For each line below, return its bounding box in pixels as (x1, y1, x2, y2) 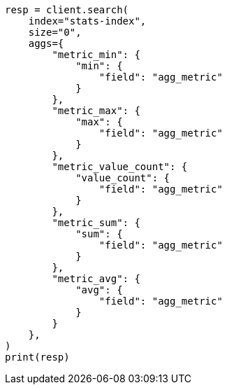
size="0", (28, 27, 82, 38)
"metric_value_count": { (52, 161, 188, 172)
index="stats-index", (28, 15, 147, 27)
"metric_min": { (52, 49, 140, 60)
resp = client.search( (5, 4, 129, 15)
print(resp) (5, 351, 70, 363)
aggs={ (28, 38, 64, 49)
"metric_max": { (52, 105, 140, 116)
